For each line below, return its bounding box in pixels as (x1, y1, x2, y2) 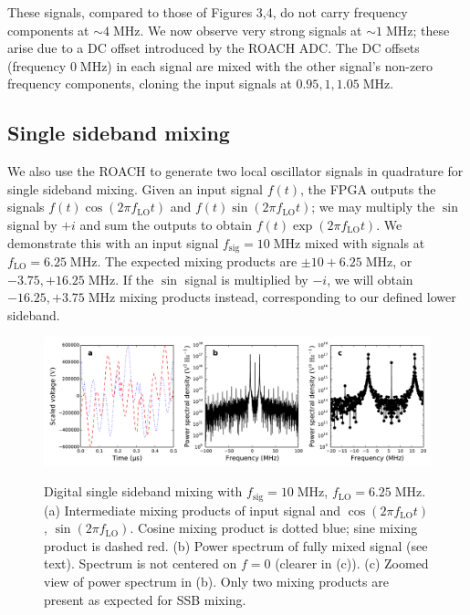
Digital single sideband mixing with (44, 482, 243, 501)
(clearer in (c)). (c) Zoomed (275, 554, 429, 573)
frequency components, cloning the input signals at (7, 74, 292, 93)
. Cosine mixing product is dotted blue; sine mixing (130, 518, 418, 537)
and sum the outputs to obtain (79, 214, 253, 234)
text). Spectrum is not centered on (44, 554, 237, 573)
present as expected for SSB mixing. (44, 589, 246, 609)
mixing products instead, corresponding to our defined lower (119, 287, 456, 307)
